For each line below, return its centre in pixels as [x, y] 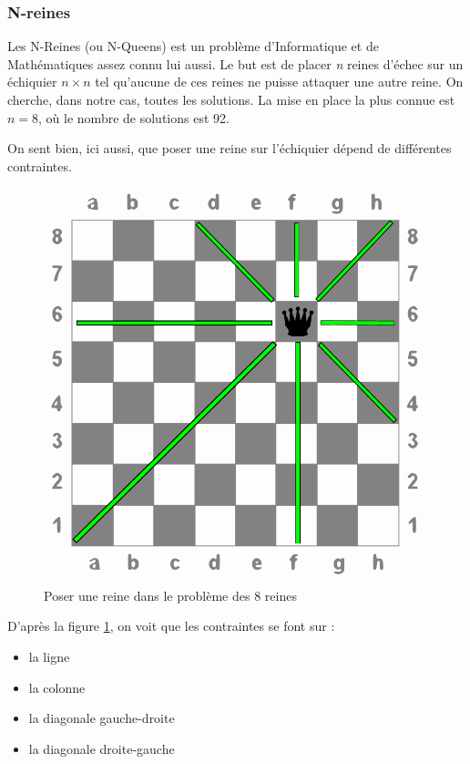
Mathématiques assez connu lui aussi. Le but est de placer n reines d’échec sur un [235, 63]
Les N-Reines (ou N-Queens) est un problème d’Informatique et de [193, 46]
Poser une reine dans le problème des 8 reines [170, 595]
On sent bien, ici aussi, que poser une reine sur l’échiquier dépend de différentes [230, 148]
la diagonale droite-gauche [102, 748]
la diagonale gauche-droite [102, 718]
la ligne [49, 657]
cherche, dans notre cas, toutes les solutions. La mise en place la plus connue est [231, 99]
